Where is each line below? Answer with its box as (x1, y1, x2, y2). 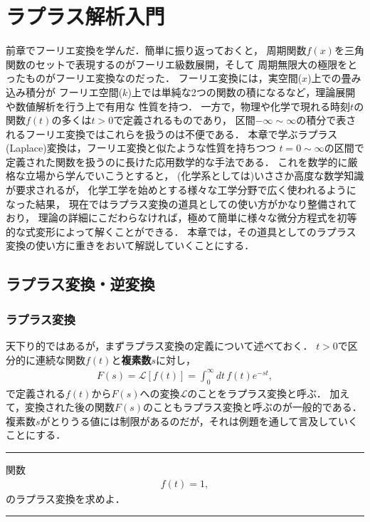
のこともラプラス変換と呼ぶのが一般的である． (143, 400, 362, 414)
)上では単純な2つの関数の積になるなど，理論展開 (127, 84, 356, 99)
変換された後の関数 (25, 400, 115, 414)
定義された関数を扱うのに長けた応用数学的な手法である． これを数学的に (6, 154, 348, 169)
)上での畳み (307, 71, 361, 85)
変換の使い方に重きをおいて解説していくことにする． (6, 238, 255, 253)
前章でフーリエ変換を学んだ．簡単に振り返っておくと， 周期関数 (6, 43, 307, 58)
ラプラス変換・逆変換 (6, 273, 155, 295)
